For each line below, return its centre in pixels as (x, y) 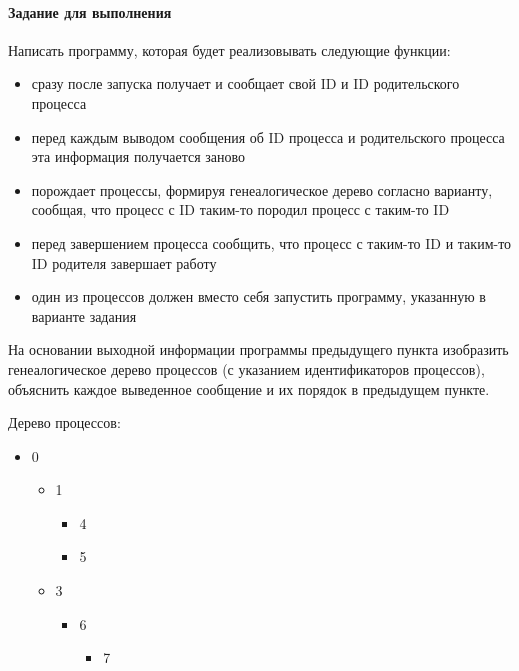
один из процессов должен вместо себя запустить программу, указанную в (258, 296)
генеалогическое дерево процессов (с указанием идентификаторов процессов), (246, 368)
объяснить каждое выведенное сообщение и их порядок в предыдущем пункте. (249, 388)
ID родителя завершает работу (124, 262)
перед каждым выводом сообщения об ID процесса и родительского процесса (268, 136)
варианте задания (84, 315)
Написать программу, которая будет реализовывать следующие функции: (229, 49)
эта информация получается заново (138, 156)
